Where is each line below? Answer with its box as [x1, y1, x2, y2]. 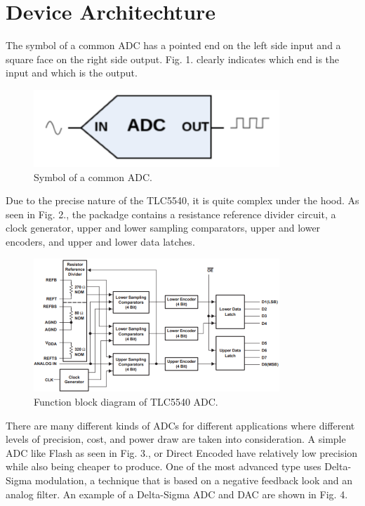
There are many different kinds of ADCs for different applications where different [6, 418, 355, 432]
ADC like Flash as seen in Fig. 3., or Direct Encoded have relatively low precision [6, 445, 358, 460]
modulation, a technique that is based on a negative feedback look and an [34, 473, 353, 488]
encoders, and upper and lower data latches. [6, 234, 195, 248]
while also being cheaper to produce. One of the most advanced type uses [6, 459, 321, 474]
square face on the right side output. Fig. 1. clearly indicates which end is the [6, 51, 340, 66]
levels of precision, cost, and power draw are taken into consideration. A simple [6, 432, 346, 446]
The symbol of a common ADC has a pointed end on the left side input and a [6, 38, 341, 53]
